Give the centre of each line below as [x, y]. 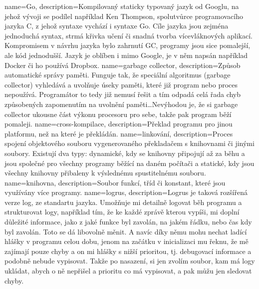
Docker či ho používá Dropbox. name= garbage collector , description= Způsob [123, 65]
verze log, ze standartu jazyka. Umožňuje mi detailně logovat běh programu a [123, 202]
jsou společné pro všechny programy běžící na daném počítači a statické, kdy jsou [129, 163]
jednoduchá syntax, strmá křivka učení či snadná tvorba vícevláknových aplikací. [129, 35]
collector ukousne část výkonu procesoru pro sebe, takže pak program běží [118, 114]
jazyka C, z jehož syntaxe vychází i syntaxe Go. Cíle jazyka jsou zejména [117, 26]
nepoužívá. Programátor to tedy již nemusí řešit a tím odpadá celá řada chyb [123, 94]
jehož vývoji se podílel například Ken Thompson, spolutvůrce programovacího [124, 16]
